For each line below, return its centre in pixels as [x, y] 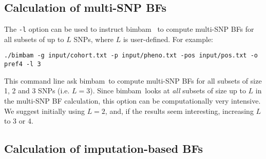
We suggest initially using [44, 111]
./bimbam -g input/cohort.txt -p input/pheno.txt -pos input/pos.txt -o [131, 56]
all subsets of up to [34, 39]
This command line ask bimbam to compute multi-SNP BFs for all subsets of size [133, 80]
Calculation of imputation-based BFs [104, 148]
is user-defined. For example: [168, 39]
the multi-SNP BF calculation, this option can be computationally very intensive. [132, 100]
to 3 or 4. [19, 121]
